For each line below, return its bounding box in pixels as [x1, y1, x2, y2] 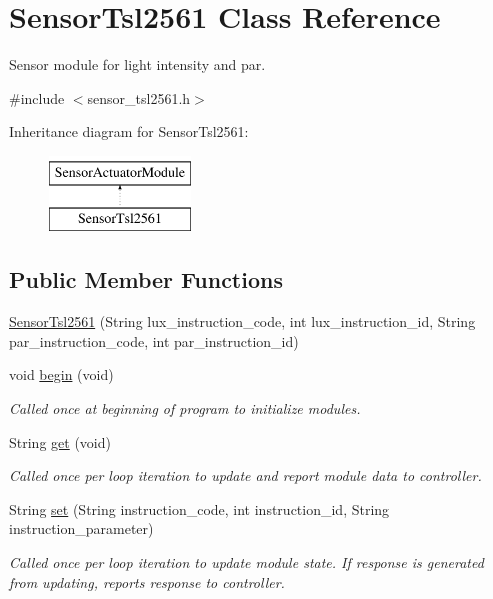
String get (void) [9, 431, 111, 452]
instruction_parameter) [9, 518, 154, 539]
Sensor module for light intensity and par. [9, 54, 266, 75]
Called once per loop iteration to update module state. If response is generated [9, 552, 484, 573]
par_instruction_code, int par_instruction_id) [9, 330, 299, 351]
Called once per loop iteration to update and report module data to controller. [9, 465, 482, 486]
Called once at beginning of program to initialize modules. [9, 398, 361, 419]
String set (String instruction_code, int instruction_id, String [9, 498, 390, 519]
